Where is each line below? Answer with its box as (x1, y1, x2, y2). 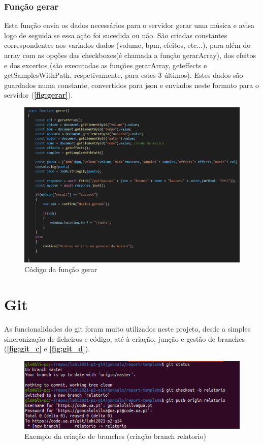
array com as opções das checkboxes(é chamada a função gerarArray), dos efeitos (4, 50, 256, 60)
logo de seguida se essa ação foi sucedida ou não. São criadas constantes (4, 29, 227, 40)
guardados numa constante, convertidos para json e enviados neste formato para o (4, 79, 259, 90)
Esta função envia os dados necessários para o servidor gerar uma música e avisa (4, 20, 255, 31)
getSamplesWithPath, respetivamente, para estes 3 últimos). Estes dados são (4, 70, 243, 80)
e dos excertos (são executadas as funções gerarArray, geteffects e (4, 60, 207, 70)
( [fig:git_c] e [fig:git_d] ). (4, 343, 90, 354)
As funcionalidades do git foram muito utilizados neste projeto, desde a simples (4, 323, 251, 334)
